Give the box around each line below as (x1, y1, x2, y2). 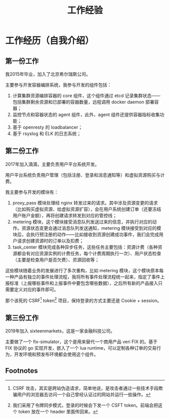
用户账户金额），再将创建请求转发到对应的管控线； (12, 212, 117, 218)
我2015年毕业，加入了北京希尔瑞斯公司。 (5, 71, 91, 77)
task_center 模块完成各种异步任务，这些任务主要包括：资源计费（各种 (12, 244, 158, 250)
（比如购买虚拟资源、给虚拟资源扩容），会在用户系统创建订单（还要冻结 (12, 206, 161, 212)
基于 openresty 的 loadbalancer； (12, 124, 83, 130)
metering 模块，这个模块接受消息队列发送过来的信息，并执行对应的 (12, 219, 153, 225)
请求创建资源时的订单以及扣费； (17, 237, 84, 243)
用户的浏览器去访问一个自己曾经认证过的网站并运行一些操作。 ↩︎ (17, 392, 151, 398)
